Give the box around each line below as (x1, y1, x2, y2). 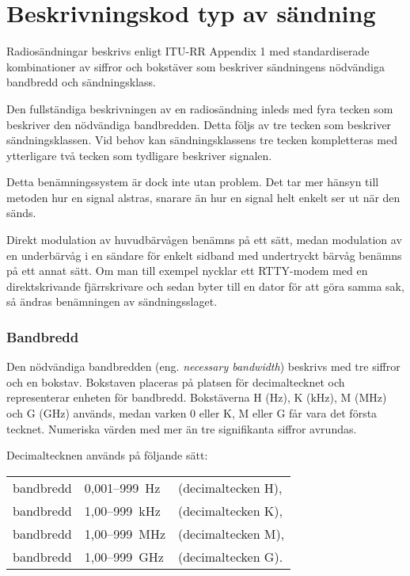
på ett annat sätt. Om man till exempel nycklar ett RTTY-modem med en (6, 262, 368, 279)
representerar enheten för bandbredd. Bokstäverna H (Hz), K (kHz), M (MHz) (6, 389, 387, 406)
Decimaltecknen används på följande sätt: (6, 447, 208, 463)
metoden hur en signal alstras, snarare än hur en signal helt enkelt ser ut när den (6, 189, 401, 205)
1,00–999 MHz (84, 524, 165, 543)
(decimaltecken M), (178, 524, 285, 543)
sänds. (6, 204, 36, 221)
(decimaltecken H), (178, 478, 283, 497)
